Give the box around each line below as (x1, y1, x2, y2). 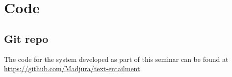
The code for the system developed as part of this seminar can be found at (4, 54, 229, 64)
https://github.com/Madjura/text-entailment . (4, 63, 142, 74)
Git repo (4, 31, 49, 46)
